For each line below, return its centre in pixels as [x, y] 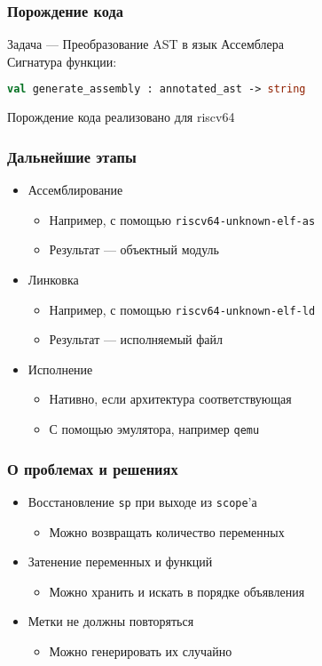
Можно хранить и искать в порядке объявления [177, 591]
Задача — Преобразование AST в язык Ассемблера [145, 44]
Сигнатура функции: [62, 61]
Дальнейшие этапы [72, 156]
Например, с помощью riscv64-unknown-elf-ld [182, 309]
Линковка [53, 279]
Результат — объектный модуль [134, 249]
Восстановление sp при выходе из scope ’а [142, 501]
